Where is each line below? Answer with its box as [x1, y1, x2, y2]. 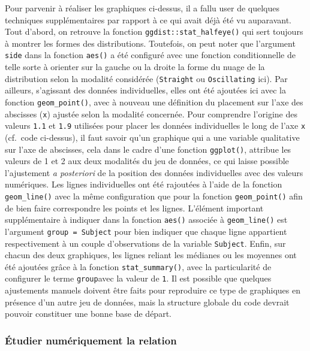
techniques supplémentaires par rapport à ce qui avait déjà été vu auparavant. [5, 13, 291, 26]
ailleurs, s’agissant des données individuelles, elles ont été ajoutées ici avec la [5, 84, 286, 96]
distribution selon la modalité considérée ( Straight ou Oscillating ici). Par [5, 72, 288, 84]
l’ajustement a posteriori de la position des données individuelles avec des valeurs [5, 166, 303, 178]
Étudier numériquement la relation [5, 332, 177, 347]
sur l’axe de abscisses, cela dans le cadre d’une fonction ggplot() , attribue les [5, 143, 291, 155]
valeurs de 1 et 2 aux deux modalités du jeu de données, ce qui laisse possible [5, 155, 289, 167]
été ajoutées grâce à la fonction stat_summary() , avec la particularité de [5, 260, 272, 273]
